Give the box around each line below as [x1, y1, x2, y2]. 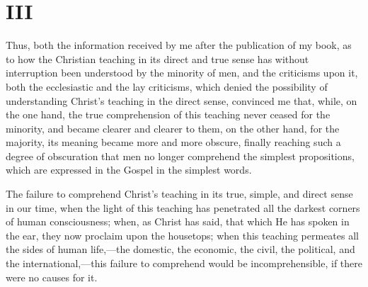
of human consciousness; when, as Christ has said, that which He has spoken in [6, 214, 350, 229]
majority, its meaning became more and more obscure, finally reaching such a [6, 135, 341, 150]
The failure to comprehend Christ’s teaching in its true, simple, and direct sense [6, 186, 353, 201]
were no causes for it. [6, 269, 98, 284]
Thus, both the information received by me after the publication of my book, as [6, 38, 352, 52]
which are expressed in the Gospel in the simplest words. [6, 162, 252, 177]
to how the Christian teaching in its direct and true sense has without [6, 51, 309, 66]
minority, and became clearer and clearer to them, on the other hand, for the [6, 120, 340, 135]
